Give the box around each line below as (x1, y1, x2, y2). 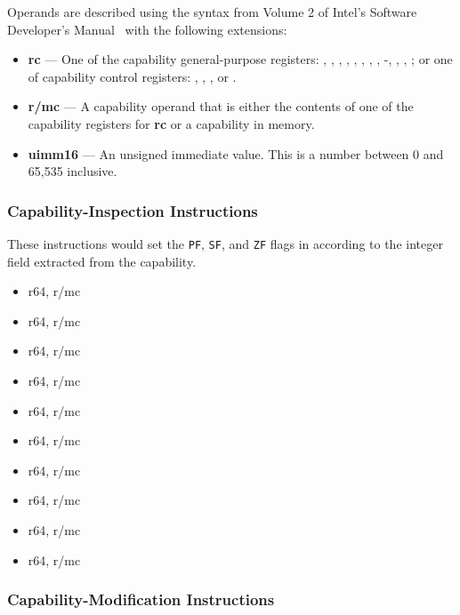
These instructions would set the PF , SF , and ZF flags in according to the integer (7, 234, 443, 252)
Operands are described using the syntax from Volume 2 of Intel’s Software (7, 3, 417, 20)
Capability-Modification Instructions (7, 588, 275, 611)
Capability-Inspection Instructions (7, 199, 258, 221)
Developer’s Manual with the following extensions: (7, 20, 287, 38)
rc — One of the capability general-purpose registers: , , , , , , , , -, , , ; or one (28, 50, 453, 68)
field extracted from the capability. (7, 252, 197, 270)
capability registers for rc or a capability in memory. (28, 114, 315, 132)
